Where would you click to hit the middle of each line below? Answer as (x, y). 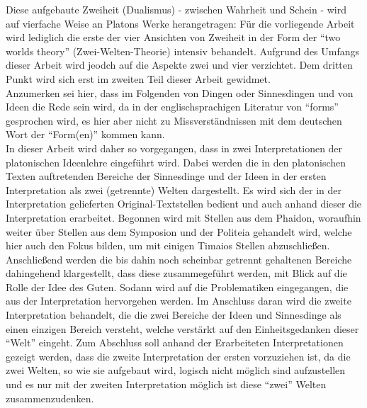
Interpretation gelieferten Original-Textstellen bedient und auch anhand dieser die (184, 204)
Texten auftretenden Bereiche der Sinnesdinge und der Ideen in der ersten (166, 176)
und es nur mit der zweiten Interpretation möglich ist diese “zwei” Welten (166, 384)
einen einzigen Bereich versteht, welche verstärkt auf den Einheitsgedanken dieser (182, 328)
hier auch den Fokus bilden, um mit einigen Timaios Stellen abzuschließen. (168, 245)
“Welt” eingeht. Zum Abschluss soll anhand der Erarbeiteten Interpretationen (175, 342)
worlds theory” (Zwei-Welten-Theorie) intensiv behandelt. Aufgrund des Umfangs (183, 51)
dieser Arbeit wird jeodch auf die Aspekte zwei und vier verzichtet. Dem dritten (179, 65)
